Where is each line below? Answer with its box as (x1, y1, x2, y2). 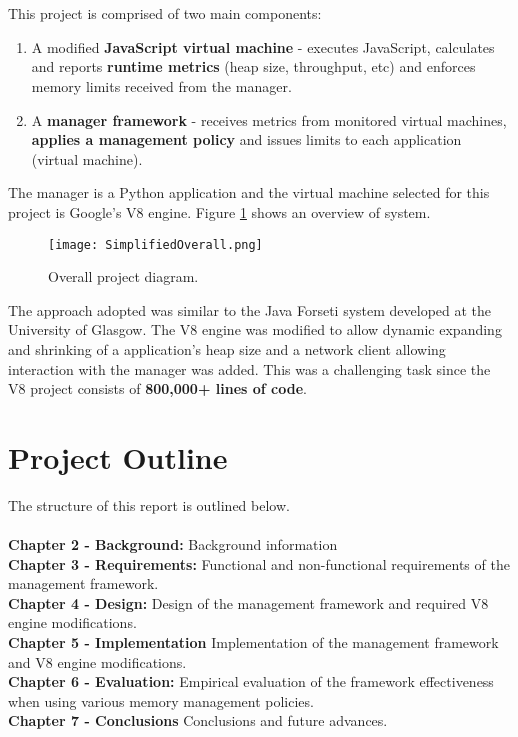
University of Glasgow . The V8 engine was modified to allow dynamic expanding (8, 319, 502, 340)
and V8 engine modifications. (8, 651, 187, 672)
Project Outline (8, 436, 228, 477)
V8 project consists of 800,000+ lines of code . (8, 378, 307, 399)
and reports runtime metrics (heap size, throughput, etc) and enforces (31, 56, 476, 77)
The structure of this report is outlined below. (8, 494, 290, 515)
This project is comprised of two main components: (8, 3, 322, 24)
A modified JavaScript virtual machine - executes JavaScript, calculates (31, 36, 495, 57)
